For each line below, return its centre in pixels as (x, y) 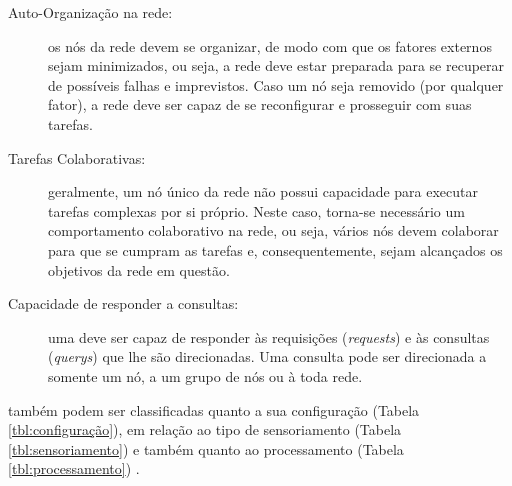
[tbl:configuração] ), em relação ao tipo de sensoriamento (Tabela (205, 429)
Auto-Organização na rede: (90, 12)
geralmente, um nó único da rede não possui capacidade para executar (263, 191)
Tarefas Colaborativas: (77, 157)
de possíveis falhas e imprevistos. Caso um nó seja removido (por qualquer (276, 84)
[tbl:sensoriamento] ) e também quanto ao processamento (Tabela (206, 448)
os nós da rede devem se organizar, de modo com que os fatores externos (270, 45)
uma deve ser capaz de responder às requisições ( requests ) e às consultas (269, 336)
